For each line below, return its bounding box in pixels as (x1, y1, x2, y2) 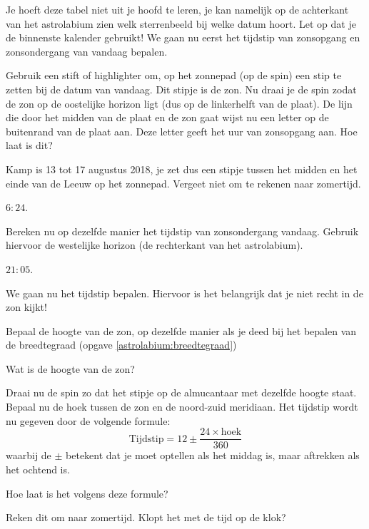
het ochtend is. (6, 461, 70, 476)
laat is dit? (6, 138, 53, 153)
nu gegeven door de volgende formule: (6, 413, 171, 428)
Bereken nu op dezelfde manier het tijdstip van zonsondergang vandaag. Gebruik (6, 223, 359, 238)
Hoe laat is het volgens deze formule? (6, 486, 168, 500)
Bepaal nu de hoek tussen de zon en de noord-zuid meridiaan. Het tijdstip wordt (6, 399, 358, 414)
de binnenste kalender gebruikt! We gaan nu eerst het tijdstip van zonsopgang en (6, 30, 360, 45)
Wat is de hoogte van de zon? (6, 361, 135, 376)
